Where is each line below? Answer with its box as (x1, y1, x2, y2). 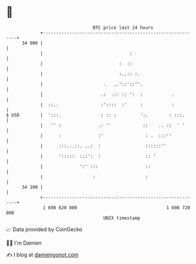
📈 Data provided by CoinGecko (6, 226, 83, 233)
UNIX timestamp (103, 215, 141, 221)
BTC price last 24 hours (93, 25, 154, 31)
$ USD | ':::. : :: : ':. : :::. (6, 112, 185, 118)
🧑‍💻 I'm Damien (6, 239, 42, 246)
